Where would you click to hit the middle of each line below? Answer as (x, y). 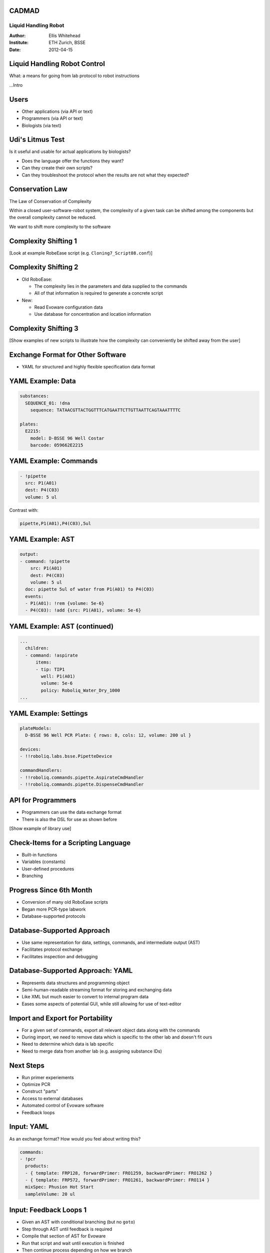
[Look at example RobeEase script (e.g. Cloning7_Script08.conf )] (81, 253)
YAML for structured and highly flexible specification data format (88, 367)
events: (34, 596)
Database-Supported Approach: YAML (71, 971)
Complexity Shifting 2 (44, 267)
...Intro (16, 85)
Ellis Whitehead (64, 36)
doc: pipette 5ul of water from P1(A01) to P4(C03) (90, 589)
